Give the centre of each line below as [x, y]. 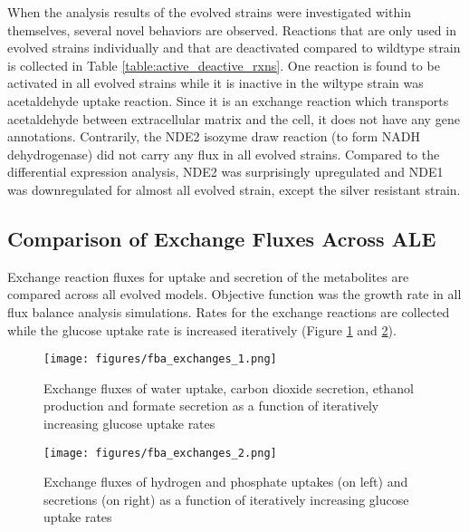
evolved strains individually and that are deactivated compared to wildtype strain [234, 48]
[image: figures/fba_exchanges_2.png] [160, 453]
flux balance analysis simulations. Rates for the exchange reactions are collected [229, 311]
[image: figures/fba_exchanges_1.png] [160, 359]
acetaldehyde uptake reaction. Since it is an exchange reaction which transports [228, 100]
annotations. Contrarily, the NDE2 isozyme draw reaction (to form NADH [214, 136]
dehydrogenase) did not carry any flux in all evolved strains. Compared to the [224, 154]
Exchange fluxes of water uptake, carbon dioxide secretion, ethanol [229, 387]
